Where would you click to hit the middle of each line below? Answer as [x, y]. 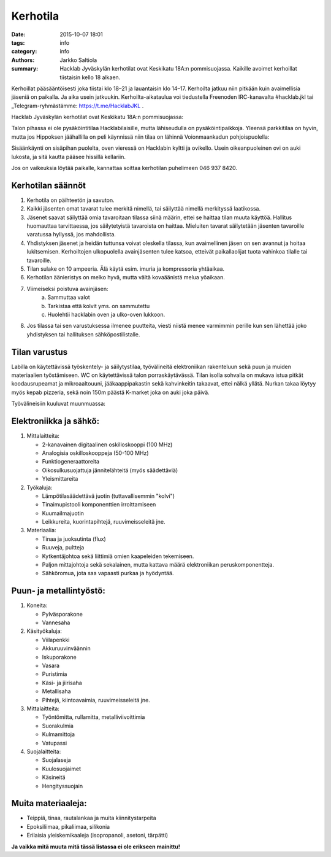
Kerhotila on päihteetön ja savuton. [70, 200]
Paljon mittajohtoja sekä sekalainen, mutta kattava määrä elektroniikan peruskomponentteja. [158, 565]
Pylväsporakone [62, 614]
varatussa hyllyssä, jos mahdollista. [71, 235]
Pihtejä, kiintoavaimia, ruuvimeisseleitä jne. [96, 700]
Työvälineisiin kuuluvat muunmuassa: [58, 404]
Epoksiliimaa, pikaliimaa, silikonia [68, 826]
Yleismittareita [60, 479]
